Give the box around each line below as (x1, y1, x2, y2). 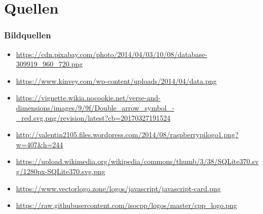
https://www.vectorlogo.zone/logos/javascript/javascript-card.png (16, 183, 221, 193)
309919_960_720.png (16, 59, 83, 69)
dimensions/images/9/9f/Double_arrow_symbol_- (16, 102, 174, 113)
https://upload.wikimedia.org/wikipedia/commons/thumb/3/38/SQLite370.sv (16, 156, 259, 167)
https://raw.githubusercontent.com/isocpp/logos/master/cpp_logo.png (16, 200, 237, 210)
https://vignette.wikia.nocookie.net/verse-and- (16, 92, 161, 103)
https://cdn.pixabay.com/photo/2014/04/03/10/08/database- (16, 48, 207, 59)
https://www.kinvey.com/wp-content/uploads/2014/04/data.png (16, 75, 217, 86)
